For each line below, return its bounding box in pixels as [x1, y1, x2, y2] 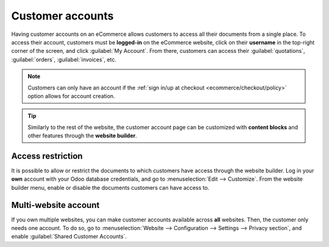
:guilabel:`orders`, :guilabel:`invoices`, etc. [11, 55, 117, 63]
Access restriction [11, 151, 83, 161]
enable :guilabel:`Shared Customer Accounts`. [11, 233, 127, 240]
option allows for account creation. [27, 92, 115, 100]
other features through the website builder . [27, 132, 137, 139]
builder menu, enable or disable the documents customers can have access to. [11, 184, 210, 191]
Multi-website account [11, 200, 100, 210]
